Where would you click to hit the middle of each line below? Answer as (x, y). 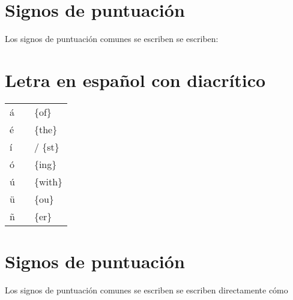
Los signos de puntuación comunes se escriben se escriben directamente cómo (146, 289)
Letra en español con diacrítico (135, 79)
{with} (48, 181)
